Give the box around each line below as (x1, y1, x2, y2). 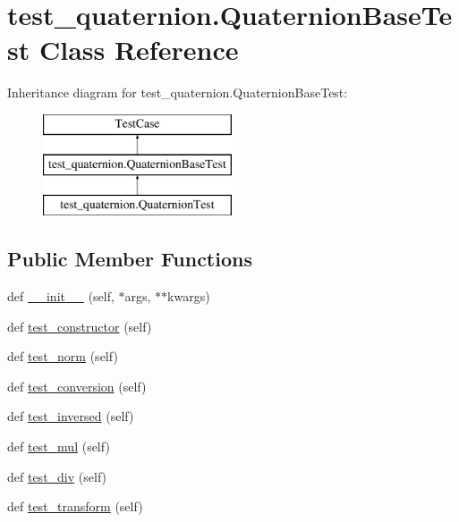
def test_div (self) (7, 467, 107, 485)
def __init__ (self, (7, 287, 115, 306)
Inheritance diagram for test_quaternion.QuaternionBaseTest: (7, 83, 348, 102)
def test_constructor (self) (7, 316, 152, 335)
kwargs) (167, 287, 210, 306)
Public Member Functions (7, 245, 252, 273)
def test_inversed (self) (7, 407, 134, 425)
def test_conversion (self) (7, 376, 147, 395)
